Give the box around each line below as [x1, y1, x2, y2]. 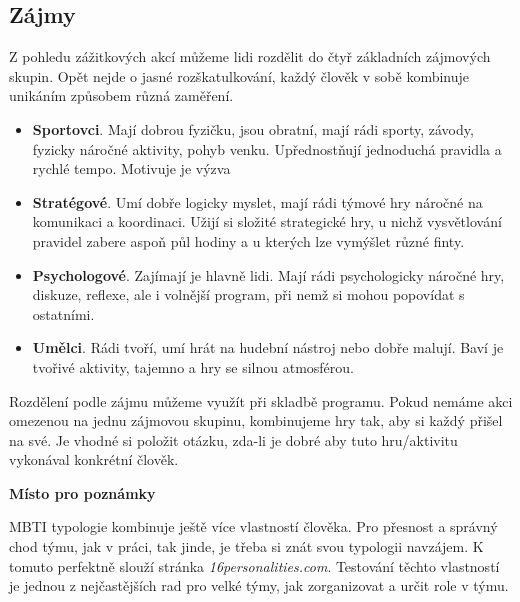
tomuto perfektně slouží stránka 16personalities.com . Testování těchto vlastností [9, 555, 500, 576]
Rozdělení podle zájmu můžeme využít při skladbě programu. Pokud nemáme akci [9, 390, 513, 411]
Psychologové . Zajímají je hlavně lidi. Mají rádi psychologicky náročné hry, [32, 264, 505, 285]
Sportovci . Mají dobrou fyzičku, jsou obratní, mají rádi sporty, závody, [32, 118, 474, 139]
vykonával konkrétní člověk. [9, 449, 179, 470]
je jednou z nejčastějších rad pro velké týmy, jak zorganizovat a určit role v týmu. [9, 575, 509, 596]
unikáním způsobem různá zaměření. [9, 85, 234, 106]
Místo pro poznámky [9, 482, 156, 503]
